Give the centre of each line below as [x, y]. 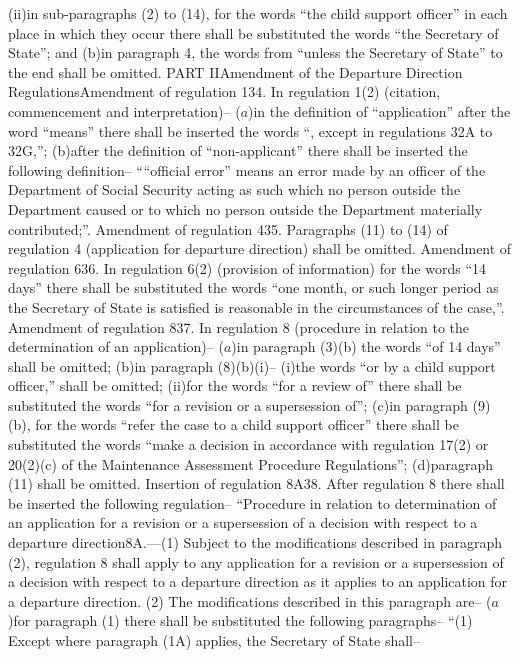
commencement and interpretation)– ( [124, 110]
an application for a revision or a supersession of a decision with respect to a [243, 522]
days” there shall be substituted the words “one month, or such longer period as [253, 287]
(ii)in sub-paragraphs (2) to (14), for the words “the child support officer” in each [258, 13]
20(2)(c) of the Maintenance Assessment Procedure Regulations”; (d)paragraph [251, 463]
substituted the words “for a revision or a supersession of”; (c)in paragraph [238, 404]
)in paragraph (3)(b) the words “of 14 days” [366, 346]
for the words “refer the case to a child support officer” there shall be [247, 424]
